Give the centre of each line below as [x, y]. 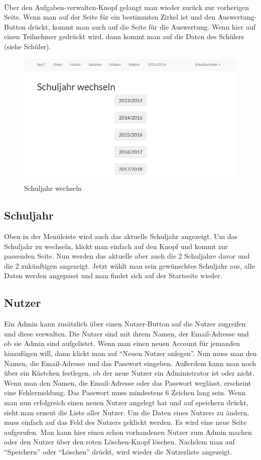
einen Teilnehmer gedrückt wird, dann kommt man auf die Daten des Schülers [124, 36]
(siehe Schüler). [28, 46]
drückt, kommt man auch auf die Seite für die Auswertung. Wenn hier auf [142, 26]
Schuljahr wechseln [53, 188]
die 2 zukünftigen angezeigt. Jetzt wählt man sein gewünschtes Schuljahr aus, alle [129, 265]
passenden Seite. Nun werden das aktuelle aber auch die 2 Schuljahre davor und [127, 256]
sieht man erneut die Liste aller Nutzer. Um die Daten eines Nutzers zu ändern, [127, 412]
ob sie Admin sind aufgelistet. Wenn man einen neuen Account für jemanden [122, 343]
